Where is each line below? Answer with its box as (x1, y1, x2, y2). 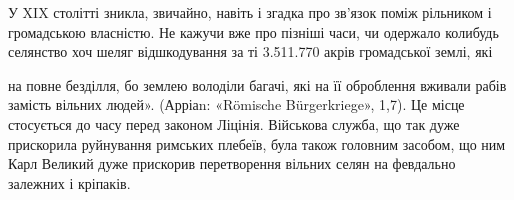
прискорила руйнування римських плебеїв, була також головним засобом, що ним (8, 133, 506, 154)
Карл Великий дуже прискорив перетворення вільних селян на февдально (8, 153, 456, 174)
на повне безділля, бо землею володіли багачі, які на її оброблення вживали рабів (8, 74, 507, 95)
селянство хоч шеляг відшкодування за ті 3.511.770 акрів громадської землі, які (8, 41, 493, 62)
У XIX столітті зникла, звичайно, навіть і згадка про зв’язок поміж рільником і (8, 2, 492, 22)
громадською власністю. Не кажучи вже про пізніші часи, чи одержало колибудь (8, 21, 499, 42)
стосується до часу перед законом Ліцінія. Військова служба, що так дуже (8, 113, 460, 134)
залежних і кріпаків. (8, 172, 131, 193)
